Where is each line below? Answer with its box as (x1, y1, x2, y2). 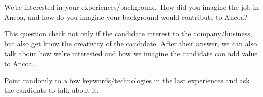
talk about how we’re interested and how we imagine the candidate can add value (4, 48, 258, 59)
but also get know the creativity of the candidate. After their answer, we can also (4, 38, 257, 48)
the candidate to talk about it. (4, 85, 99, 95)
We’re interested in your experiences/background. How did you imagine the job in (4, 2, 259, 12)
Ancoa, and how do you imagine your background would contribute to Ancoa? (4, 11, 248, 22)
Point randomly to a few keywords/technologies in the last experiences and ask (4, 75, 250, 85)
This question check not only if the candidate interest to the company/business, (4, 28, 252, 39)
